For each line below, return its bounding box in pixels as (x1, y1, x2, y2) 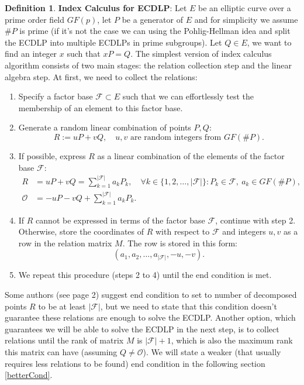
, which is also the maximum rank (171, 334, 293, 346)
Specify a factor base (18, 90, 93, 102)
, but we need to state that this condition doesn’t (100, 300, 277, 312)
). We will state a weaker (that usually (143, 346, 281, 357)
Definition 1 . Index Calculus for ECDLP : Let (5, 2, 187, 13)
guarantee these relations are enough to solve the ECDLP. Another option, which (5, 311, 296, 324)
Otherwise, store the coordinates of (18, 225, 144, 238)
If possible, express (18, 149, 86, 161)
